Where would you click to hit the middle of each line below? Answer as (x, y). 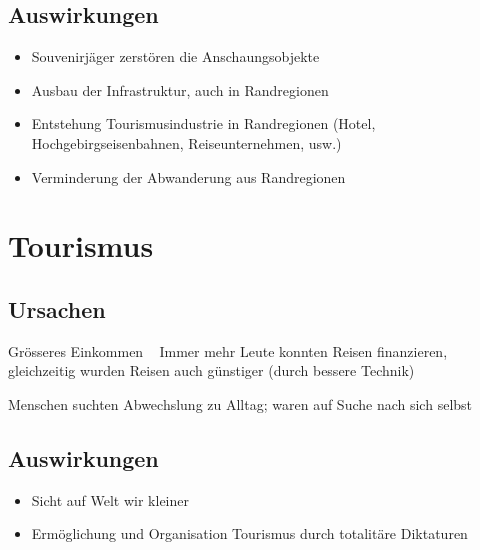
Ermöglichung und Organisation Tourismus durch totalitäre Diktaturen (249, 533)
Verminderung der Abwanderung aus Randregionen (188, 176)
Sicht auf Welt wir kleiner (110, 499)
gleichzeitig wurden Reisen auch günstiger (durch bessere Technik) (211, 370)
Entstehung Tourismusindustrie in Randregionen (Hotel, (203, 123)
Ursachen (57, 308)
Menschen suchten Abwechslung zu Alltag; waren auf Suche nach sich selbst (240, 403)
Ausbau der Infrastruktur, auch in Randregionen (180, 89)
